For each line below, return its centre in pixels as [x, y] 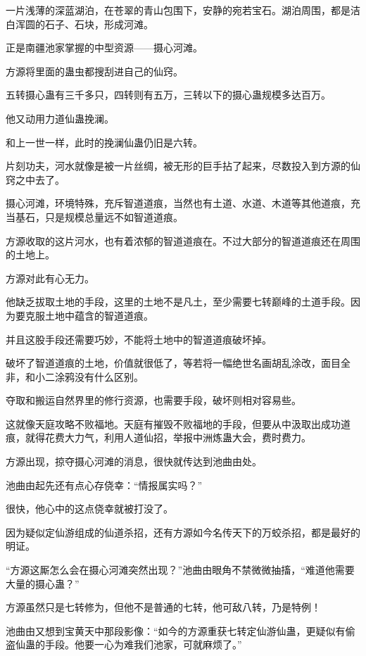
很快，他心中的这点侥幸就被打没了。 [89, 509]
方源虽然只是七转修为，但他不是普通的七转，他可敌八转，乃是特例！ [163, 607]
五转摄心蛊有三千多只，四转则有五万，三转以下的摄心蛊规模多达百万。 [168, 95]
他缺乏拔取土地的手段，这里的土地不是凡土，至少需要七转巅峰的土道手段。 [178, 302]
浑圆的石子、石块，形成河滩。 [84, 24]
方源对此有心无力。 [50, 278]
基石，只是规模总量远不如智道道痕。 [99, 216]
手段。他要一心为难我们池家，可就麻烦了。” [143, 644]
